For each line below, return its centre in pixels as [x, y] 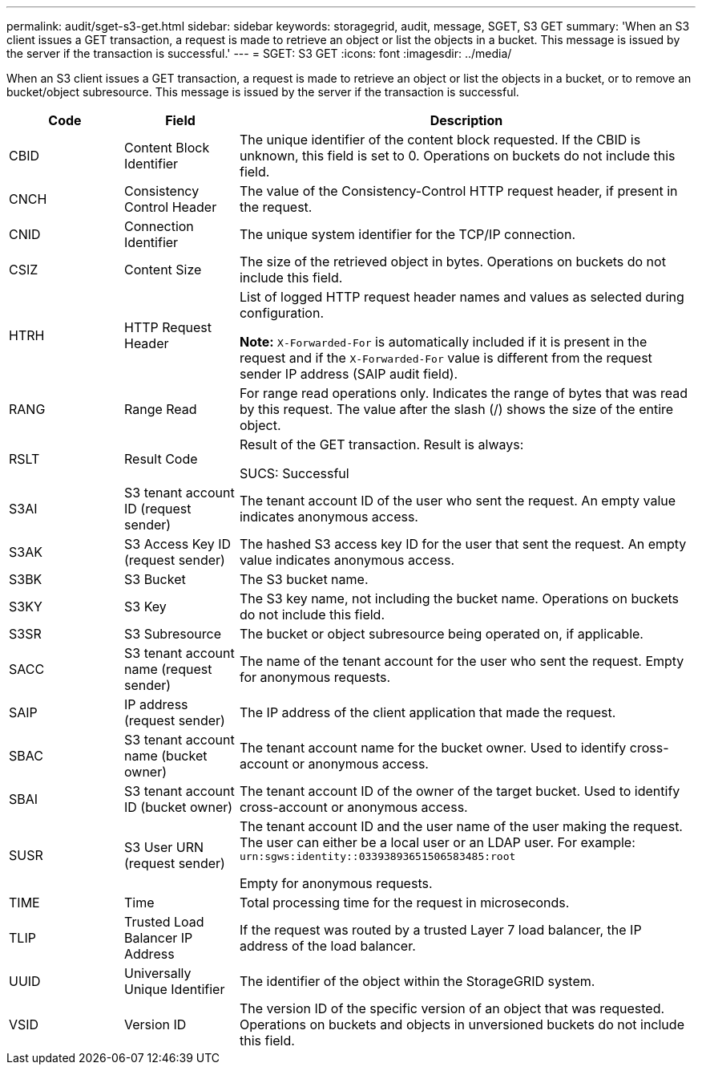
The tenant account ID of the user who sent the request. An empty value [458, 501]
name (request [168, 669]
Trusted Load [164, 922]
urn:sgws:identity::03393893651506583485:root [377, 856]
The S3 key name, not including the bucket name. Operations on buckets [459, 598]
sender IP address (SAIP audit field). [349, 374]
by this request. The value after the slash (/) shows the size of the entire [456, 409]
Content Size [163, 270]
